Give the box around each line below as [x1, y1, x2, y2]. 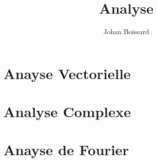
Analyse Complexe [3, 101, 131, 121]
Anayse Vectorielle [3, 63, 131, 83]
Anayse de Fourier [3, 140, 129, 160]
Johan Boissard [103, 26, 149, 37]
